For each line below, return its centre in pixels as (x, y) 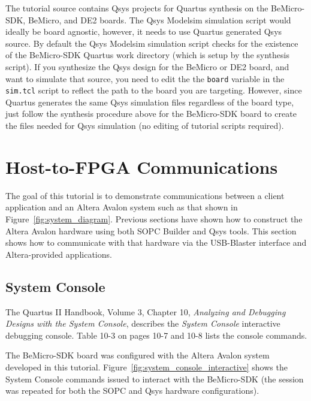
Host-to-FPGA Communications (142, 166)
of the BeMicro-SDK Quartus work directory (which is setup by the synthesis (147, 55)
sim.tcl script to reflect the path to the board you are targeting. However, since (154, 90)
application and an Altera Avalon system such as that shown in (122, 207)
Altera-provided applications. (59, 254)
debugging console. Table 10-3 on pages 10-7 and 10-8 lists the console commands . (156, 335)
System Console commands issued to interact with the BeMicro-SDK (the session (155, 379)
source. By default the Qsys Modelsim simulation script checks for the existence (152, 43)
